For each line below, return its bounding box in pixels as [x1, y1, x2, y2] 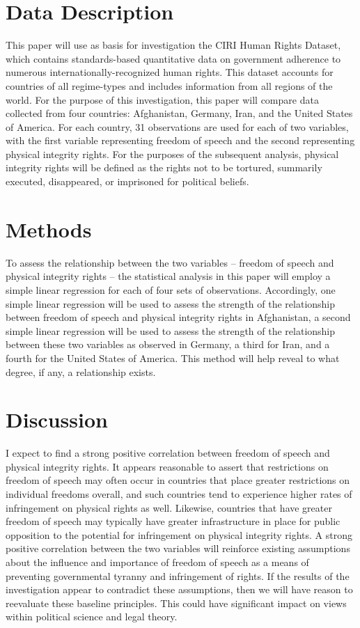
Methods [6, 214, 92, 243]
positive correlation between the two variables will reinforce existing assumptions [6, 541, 350, 556]
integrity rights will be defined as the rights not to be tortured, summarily [6, 160, 322, 175]
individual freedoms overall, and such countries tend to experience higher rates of [6, 487, 352, 501]
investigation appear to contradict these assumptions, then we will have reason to [6, 582, 353, 597]
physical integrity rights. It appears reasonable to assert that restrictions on [6, 459, 329, 473]
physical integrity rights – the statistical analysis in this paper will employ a [6, 269, 331, 283]
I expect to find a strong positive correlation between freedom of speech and [6, 446, 330, 460]
